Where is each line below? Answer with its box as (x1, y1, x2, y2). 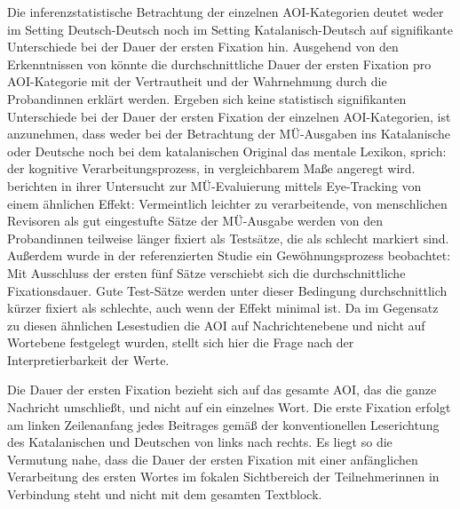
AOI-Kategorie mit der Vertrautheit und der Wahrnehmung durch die (7, 72, 387, 91)
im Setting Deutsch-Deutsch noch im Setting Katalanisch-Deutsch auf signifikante (7, 20, 453, 38)
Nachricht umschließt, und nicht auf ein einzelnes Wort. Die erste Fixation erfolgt (7, 398, 451, 417)
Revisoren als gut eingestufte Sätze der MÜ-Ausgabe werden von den (7, 211, 383, 230)
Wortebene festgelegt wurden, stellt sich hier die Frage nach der (7, 333, 354, 352)
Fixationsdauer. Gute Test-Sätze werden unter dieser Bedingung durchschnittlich (7, 281, 448, 299)
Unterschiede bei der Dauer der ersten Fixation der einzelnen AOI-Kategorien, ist (7, 107, 451, 125)
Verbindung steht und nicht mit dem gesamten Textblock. (7, 485, 322, 504)
